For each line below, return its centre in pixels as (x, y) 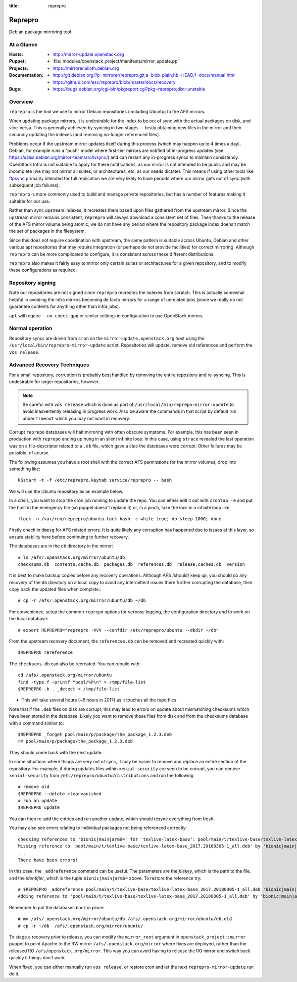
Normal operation (31, 328)
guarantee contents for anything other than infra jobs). (65, 306)
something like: (25, 469)
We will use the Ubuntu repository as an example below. (66, 491)
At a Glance (23, 45)
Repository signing (32, 283)
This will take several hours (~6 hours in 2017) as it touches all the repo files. (99, 700)
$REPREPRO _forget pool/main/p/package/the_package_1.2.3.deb (95, 734)
